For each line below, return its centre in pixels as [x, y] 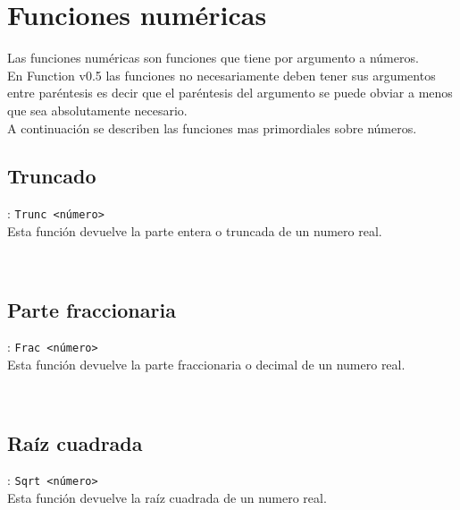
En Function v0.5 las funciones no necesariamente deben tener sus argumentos [222, 75]
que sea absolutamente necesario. [97, 110]
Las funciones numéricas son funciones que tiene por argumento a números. [213, 58]
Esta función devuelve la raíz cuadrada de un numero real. [167, 498]
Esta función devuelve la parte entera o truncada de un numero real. [195, 230]
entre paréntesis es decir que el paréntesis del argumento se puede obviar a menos [230, 93]
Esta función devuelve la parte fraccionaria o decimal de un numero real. [206, 364]
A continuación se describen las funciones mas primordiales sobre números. [212, 127]
